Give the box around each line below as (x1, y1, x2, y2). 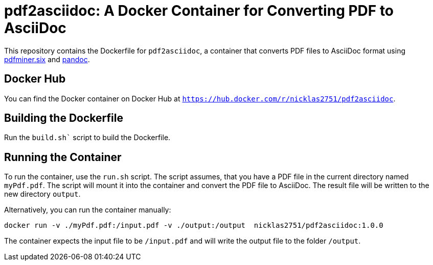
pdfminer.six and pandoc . (4, 55, 90, 64)
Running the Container (4, 150, 122, 164)
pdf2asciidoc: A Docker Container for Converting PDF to (4, 2, 394, 19)
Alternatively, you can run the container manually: (4, 205, 171, 215)
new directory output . (4, 190, 81, 199)
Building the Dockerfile (4, 112, 123, 125)
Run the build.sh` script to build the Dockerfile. (4, 133, 171, 142)
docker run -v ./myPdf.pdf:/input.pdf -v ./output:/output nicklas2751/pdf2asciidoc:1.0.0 (4, 221, 383, 230)
